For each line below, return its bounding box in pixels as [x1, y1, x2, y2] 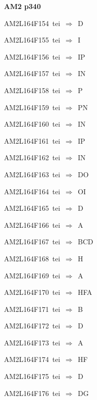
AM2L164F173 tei [4, 337, 60, 347]
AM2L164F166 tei [4, 219, 60, 230]
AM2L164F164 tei [4, 186, 60, 196]
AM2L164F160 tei [4, 119, 60, 129]
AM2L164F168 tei [4, 253, 60, 263]
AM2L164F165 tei [4, 203, 60, 213]
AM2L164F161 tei [4, 135, 60, 146]
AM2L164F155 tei [4, 35, 60, 45]
